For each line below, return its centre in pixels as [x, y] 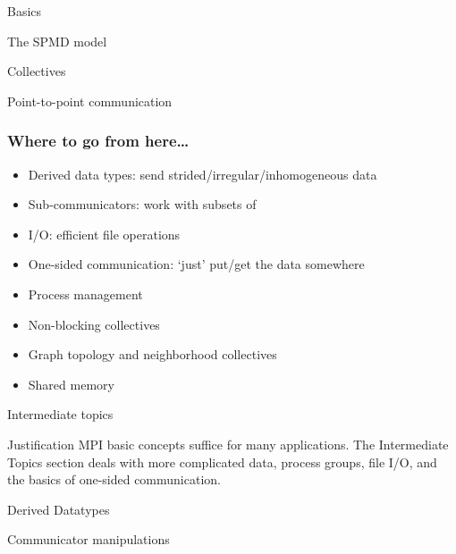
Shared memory [71, 384]
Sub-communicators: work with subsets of [142, 204]
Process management [85, 294]
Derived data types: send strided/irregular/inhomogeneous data [203, 174]
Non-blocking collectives [94, 324]
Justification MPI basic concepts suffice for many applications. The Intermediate [228, 444]
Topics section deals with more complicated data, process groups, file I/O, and [222, 462]
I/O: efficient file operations [104, 234]
